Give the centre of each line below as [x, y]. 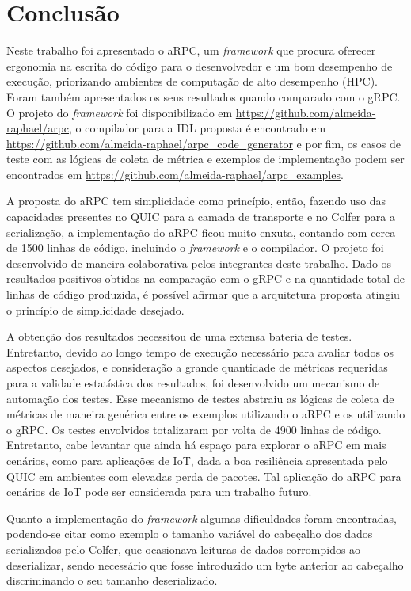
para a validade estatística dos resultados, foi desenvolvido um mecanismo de [193, 383]
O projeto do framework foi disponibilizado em [120, 112]
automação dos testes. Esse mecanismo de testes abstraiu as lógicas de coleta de [200, 398]
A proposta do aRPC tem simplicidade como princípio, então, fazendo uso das [196, 201]
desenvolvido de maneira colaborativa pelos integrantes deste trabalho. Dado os [199, 263]
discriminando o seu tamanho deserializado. [112, 580]
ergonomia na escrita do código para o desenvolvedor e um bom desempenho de [200, 65]
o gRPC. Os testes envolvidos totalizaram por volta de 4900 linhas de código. [194, 429]
